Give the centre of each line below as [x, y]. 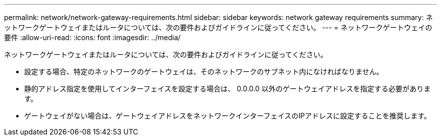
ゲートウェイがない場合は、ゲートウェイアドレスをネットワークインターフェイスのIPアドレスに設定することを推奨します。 [228, 116]
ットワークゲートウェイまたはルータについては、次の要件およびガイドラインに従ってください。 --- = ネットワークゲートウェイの [218, 27]
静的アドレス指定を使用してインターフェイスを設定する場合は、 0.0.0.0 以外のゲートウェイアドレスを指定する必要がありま [228, 89]
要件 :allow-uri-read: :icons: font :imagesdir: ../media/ [92, 37]
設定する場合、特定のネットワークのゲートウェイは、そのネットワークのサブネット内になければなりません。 [204, 72]
